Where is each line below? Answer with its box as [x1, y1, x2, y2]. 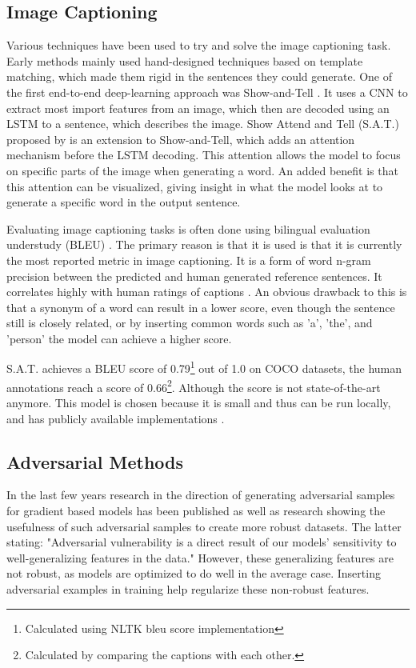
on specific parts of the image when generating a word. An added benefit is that [6, 162, 398, 178]
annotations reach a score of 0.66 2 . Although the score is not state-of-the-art [6, 376, 381, 395]
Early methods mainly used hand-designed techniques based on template [6, 52, 363, 69]
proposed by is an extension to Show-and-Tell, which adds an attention [6, 130, 355, 147]
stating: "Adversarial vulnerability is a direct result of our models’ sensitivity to [6, 534, 397, 550]
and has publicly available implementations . [6, 410, 225, 426]
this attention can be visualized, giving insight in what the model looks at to [6, 178, 383, 194]
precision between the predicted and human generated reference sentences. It [6, 267, 382, 284]
